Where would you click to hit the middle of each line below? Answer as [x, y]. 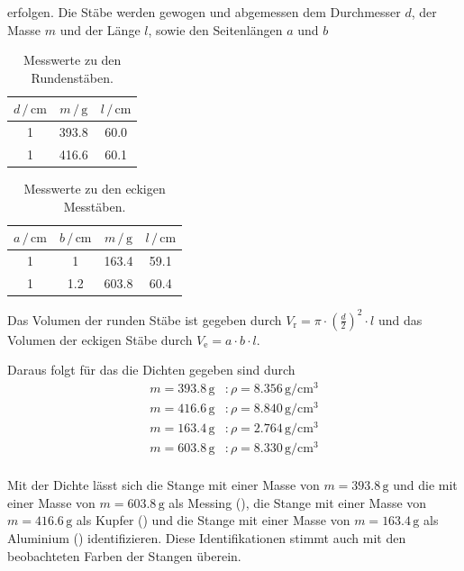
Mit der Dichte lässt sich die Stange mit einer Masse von [164, 485]
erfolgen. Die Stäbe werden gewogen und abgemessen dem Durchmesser [204, 12]
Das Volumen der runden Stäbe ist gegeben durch [145, 319]
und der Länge [100, 29]
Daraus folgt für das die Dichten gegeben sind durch [151, 370]
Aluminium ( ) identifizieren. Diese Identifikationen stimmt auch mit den [207, 538]
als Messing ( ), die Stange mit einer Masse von [298, 502]
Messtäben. [95, 206]
